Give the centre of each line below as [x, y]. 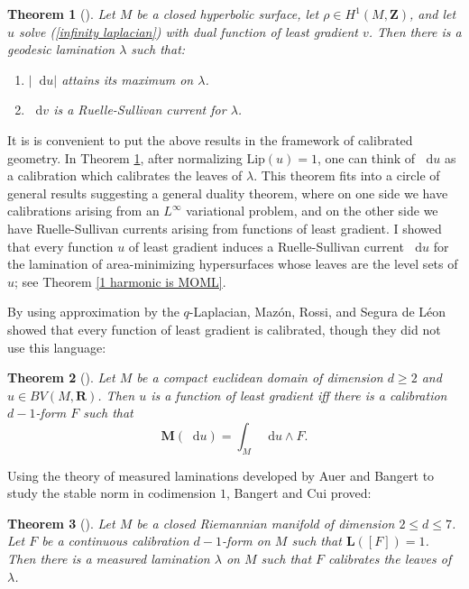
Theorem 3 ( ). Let [61, 523]
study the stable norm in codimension [112, 493]
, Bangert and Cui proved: [299, 493]
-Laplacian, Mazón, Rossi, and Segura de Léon [317, 312]
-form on [246, 541]
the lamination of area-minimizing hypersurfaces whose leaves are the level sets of [233, 264]
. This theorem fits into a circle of [347, 175]
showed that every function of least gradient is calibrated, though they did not [224, 329]
